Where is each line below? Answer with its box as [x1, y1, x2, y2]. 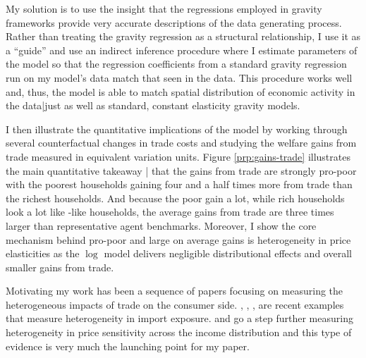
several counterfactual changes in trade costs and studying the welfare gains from [6, 135, 357, 150]
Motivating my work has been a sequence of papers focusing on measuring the [6, 283, 343, 298]
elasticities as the [6, 246, 80, 261]
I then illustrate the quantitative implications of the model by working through [6, 121, 348, 136]
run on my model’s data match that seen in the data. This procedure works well [6, 70, 353, 85]
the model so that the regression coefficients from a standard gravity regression [6, 56, 347, 71]
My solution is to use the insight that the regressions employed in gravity [6, 1, 322, 16]
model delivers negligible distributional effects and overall [104, 246, 352, 261]
